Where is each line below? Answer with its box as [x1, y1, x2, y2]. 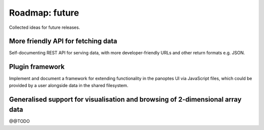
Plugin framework [9, 63, 65, 71]
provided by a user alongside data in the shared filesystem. [9, 82, 129, 88]
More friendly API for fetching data [9, 37, 117, 45]
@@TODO [9, 118, 30, 124]
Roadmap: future [9, 7, 79, 18]
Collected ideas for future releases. [9, 24, 80, 30]
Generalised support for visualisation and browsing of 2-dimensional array [9, 95, 242, 104]
